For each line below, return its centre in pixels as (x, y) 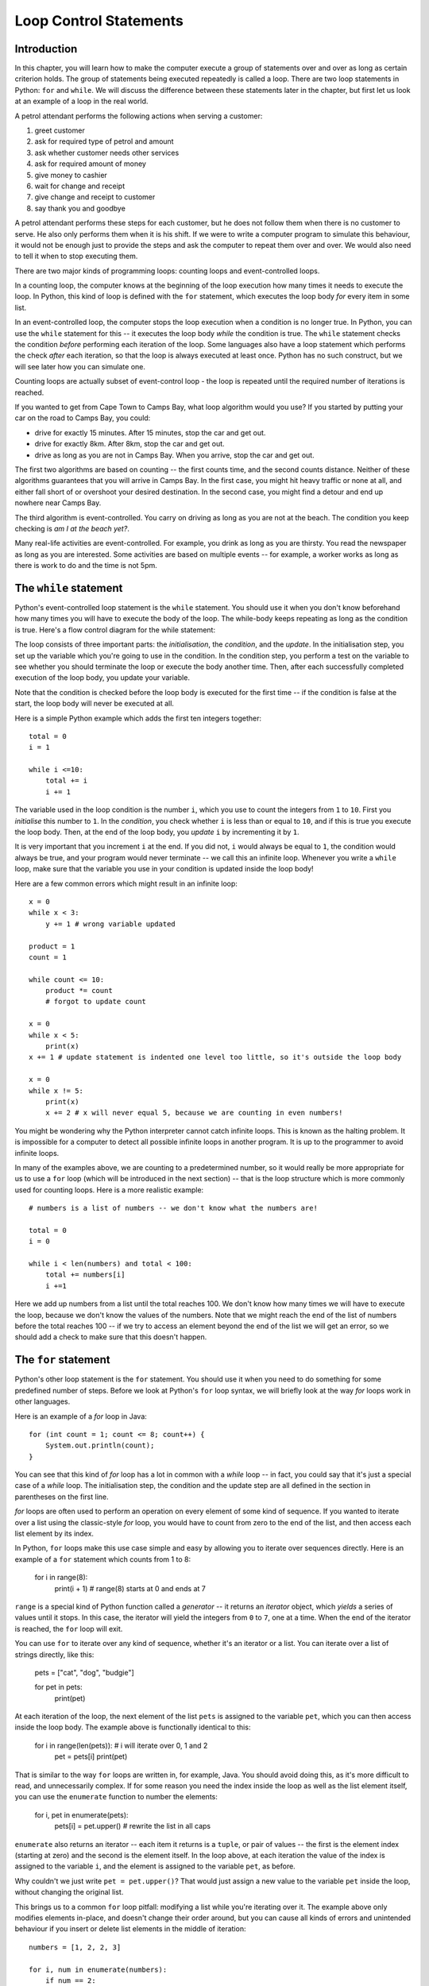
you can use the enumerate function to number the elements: (116, 1797)
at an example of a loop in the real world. (81, 101)
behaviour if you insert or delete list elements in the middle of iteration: (130, 1929)
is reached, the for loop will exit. (69, 1629)
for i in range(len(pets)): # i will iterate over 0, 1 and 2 (121, 1745)
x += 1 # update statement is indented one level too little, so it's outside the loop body (215, 1057)
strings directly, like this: (54, 1654)
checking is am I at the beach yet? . (72, 528)
